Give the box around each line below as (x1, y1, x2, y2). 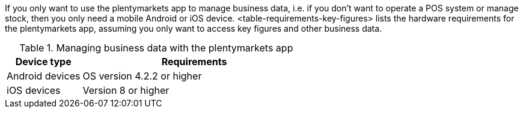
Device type (15, 56, 72, 68)
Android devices (7, 70, 81, 82)
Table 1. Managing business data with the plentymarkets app (19, 42, 293, 54)
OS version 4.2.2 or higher (82, 70, 202, 82)
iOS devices (7, 84, 61, 96)
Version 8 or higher (82, 84, 170, 96)
